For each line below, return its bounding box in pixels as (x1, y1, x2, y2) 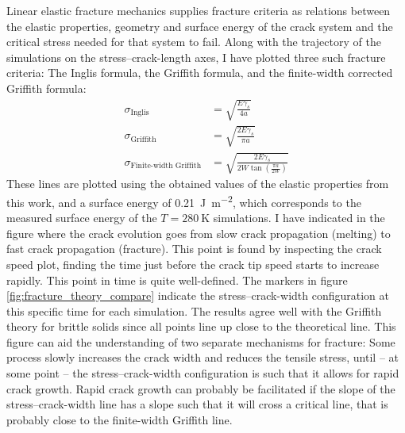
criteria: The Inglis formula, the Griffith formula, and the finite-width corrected (6, 64, 393, 81)
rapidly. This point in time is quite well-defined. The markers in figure (6, 271, 348, 288)
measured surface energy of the (6, 209, 157, 226)
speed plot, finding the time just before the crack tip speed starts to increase (6, 255, 380, 272)
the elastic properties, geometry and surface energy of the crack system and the (6, 17, 393, 34)
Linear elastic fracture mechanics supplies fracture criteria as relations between (6, 2, 391, 18)
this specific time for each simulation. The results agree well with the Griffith (6, 302, 382, 319)
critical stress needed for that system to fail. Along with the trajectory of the (6, 33, 381, 50)
